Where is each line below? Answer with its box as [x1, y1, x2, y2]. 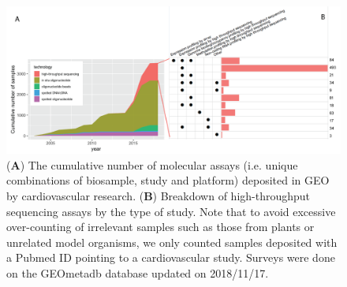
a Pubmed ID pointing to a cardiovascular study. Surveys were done [6, 249, 335, 266]
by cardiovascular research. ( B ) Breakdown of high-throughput [6, 187, 311, 203]
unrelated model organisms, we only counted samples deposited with [6, 233, 338, 250]
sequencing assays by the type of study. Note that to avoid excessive [6, 203, 336, 219]
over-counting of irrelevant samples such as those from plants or [6, 218, 315, 235]
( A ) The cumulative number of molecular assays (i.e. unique [6, 156, 298, 173]
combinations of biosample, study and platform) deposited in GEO [6, 172, 330, 188]
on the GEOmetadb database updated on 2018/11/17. [6, 264, 269, 281]
